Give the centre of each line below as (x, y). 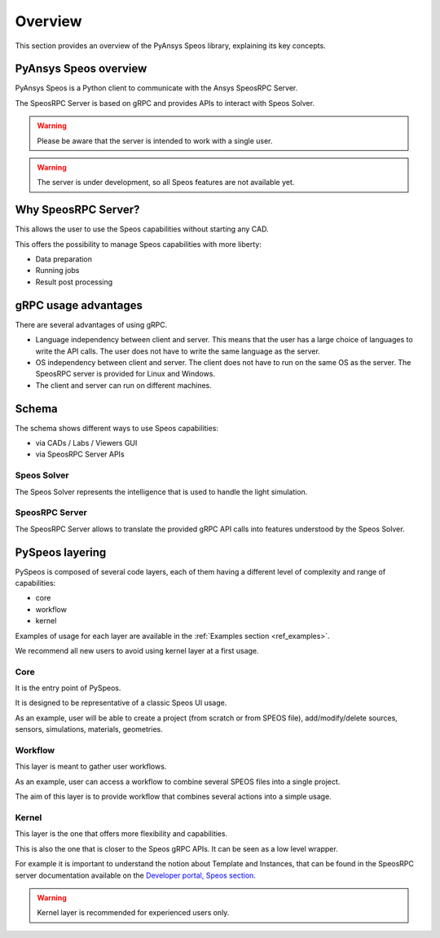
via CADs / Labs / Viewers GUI (86, 443)
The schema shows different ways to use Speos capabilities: (117, 428)
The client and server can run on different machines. (123, 385)
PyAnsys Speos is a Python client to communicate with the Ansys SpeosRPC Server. (156, 88)
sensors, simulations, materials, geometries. (89, 729)
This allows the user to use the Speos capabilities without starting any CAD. (142, 229)
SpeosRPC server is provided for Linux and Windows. (125, 374)
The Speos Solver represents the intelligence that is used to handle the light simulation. (161, 491)
